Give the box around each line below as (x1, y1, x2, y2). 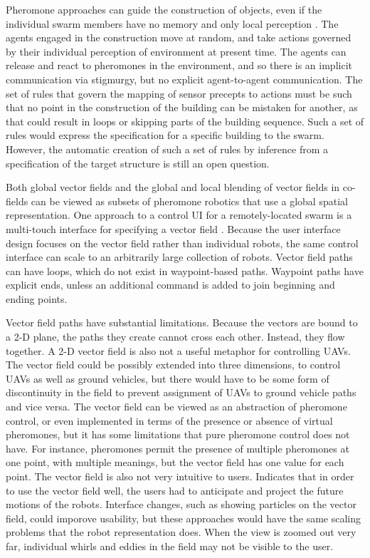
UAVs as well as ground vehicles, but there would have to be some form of (6, 371, 329, 386)
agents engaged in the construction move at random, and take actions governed (6, 30, 351, 45)
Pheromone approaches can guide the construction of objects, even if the (6, 2, 322, 16)
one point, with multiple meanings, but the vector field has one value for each (6, 455, 344, 470)
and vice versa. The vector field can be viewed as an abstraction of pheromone (6, 399, 347, 414)
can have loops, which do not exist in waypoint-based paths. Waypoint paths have (6, 263, 364, 278)
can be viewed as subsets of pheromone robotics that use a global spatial (31, 193, 348, 208)
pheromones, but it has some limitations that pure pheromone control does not (6, 427, 350, 442)
